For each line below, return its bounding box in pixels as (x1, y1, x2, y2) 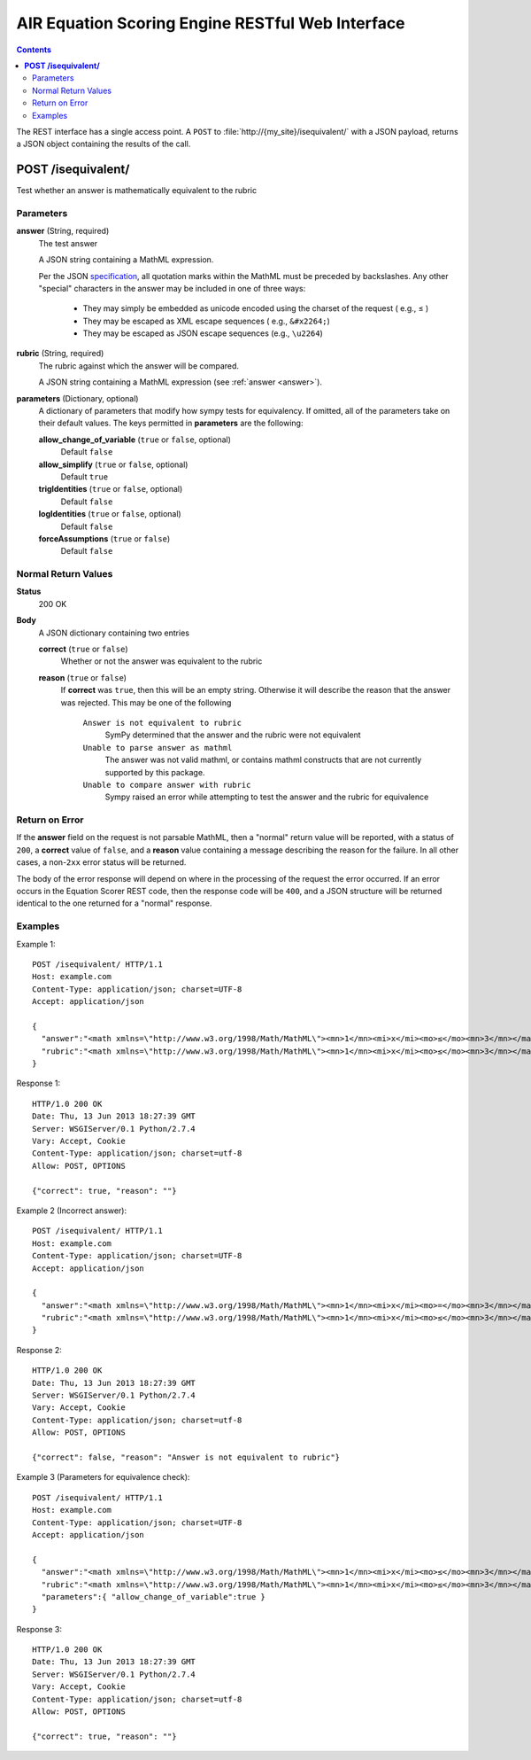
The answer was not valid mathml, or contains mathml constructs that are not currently (104, 754, 422, 766)
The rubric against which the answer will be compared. (38, 360, 239, 371)
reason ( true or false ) (38, 672, 127, 682)
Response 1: (16, 1078, 61, 1089)
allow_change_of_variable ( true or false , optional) (38, 434, 232, 445)
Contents (16, 44, 52, 55)
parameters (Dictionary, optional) (16, 393, 139, 403)
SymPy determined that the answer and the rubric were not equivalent (104, 729, 362, 740)
